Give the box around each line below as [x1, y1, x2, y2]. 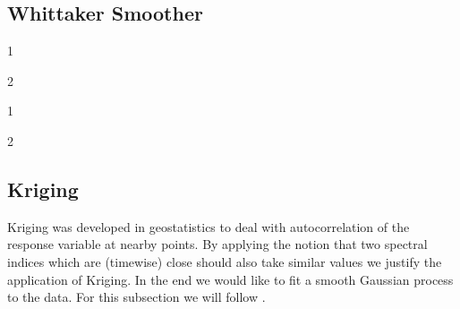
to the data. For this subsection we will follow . [7, 288, 266, 306]
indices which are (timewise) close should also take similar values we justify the [7, 252, 442, 270]
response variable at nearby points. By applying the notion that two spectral [7, 235, 428, 253]
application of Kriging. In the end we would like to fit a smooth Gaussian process [7, 270, 454, 288]
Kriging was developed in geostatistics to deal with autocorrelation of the [7, 217, 410, 236]
